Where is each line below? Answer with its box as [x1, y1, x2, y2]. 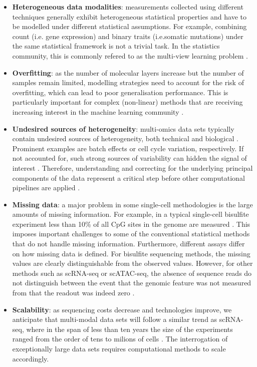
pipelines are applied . [12, 182, 80, 193]
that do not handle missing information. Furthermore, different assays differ [12, 238, 245, 249]
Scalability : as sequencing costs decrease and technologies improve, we [12, 304, 232, 314]
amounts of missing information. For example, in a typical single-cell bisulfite [12, 209, 249, 219]
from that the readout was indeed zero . [12, 287, 135, 298]
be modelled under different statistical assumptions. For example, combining [12, 21, 247, 32]
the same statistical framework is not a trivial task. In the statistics [12, 41, 220, 51]
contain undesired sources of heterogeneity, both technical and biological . [12, 133, 238, 144]
